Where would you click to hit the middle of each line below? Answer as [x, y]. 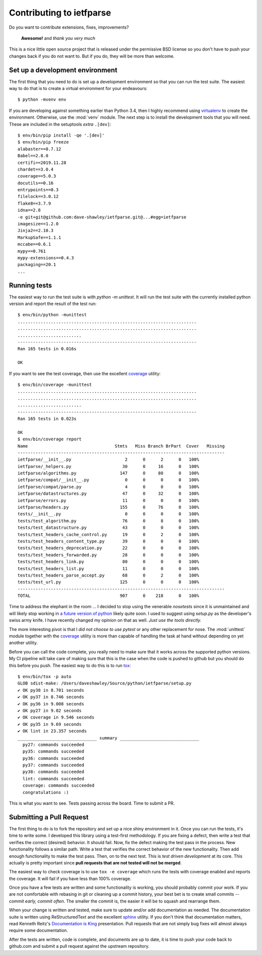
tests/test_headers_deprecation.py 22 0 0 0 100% [108, 548]
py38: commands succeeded [53, 772]
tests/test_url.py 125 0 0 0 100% [108, 582]
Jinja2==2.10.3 [36, 231]
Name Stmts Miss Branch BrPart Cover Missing [121, 446]
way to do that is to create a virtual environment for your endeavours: [78, 89]
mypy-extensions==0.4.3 [46, 258]
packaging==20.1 [37, 265]
